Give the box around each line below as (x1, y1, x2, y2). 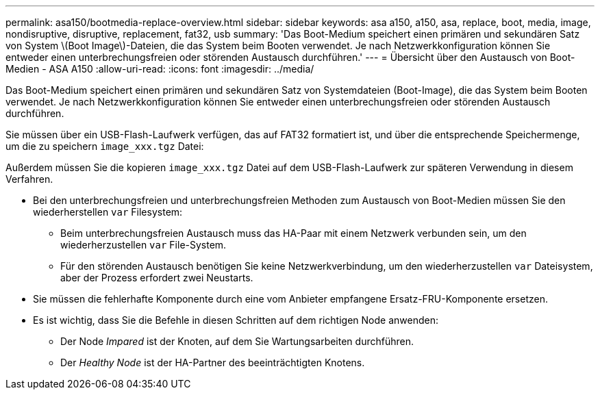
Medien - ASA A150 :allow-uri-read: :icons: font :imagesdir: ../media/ (5, 63, 314, 75)
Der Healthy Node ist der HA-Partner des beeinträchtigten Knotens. (60, 357, 365, 368)
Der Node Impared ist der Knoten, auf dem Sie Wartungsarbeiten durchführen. (60, 335, 414, 347)
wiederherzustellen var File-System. (60, 239, 227, 251)
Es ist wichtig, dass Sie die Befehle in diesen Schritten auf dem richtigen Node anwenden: (33, 314, 438, 326)
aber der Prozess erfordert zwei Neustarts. (60, 272, 253, 283)
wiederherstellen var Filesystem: (33, 206, 183, 218)
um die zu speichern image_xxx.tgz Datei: (5, 140, 204, 152)
